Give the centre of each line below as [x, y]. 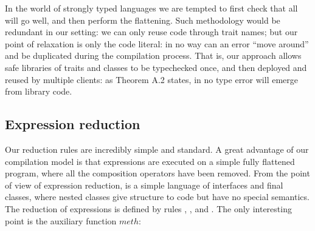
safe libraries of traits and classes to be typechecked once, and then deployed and [156, 67]
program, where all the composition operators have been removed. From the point [157, 173]
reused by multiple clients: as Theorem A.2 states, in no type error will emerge [152, 79]
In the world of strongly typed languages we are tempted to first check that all [151, 8]
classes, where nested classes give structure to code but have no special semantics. [157, 197]
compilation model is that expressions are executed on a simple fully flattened [150, 161]
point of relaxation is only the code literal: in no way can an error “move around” [157, 43]
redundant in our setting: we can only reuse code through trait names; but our [151, 32]
